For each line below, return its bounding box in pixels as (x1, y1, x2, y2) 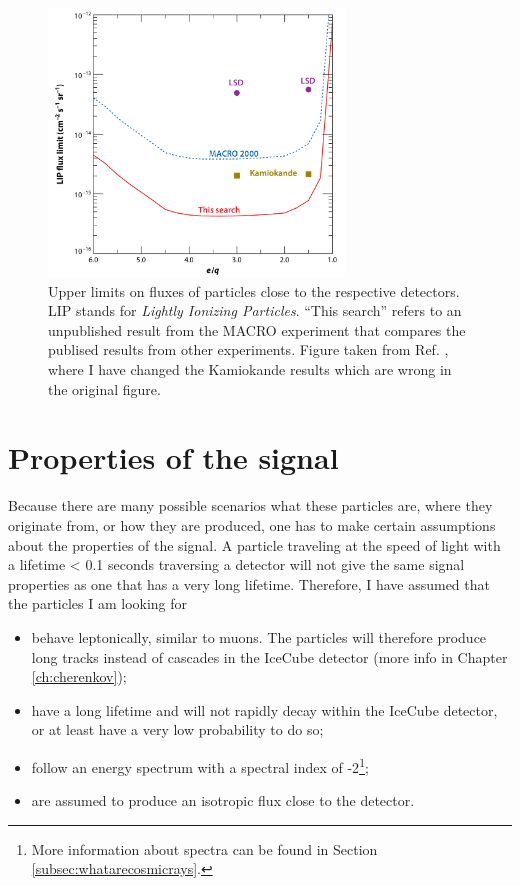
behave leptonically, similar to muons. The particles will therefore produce (31, 626, 487, 647)
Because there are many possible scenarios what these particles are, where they (8, 495, 493, 516)
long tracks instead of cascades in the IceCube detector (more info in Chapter (31, 646, 508, 667)
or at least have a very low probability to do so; (31, 719, 324, 740)
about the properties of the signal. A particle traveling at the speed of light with (8, 534, 501, 555)
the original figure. (48, 378, 161, 399)
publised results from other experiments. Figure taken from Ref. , (48, 339, 449, 360)
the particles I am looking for (8, 593, 188, 614)
